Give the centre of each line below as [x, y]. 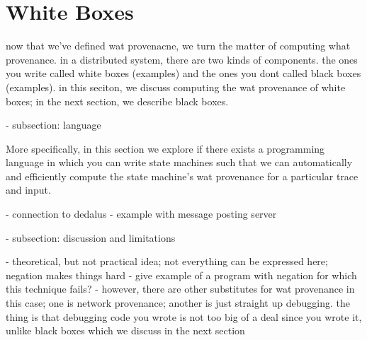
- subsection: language [53, 125]
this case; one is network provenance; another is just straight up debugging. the [178, 303]
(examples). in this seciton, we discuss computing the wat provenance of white [176, 87]
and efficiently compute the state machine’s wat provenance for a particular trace [182, 176]
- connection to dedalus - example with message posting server [141, 214]
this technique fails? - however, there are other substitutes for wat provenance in [180, 289]
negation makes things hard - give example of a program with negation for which [181, 275]
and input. [28, 190]
